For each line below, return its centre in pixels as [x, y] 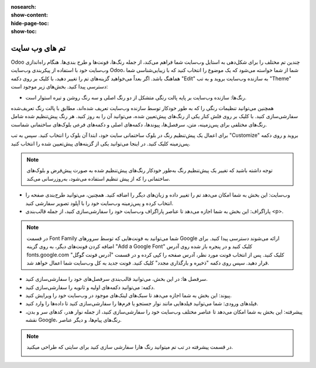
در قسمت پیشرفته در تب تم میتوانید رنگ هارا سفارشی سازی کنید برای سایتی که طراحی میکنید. [130, 347]
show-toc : [24, 32]
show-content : [29, 15]
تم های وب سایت [38, 48]
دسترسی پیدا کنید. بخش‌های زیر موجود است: [59, 87]
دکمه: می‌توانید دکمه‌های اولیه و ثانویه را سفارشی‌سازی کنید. [90, 287]
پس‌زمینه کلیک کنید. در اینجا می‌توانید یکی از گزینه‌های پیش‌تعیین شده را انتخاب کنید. [101, 143]
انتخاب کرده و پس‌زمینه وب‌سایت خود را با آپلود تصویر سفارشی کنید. [99, 203]
